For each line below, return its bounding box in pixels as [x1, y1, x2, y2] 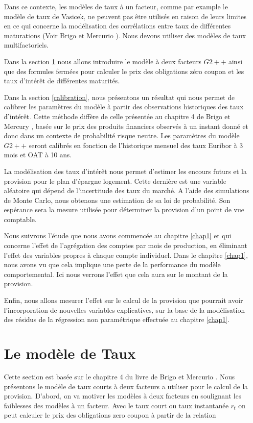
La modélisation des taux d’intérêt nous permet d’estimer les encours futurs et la [4, 166, 247, 176]
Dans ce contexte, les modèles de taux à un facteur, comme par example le [4, 1, 228, 11]
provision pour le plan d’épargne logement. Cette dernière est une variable [4, 175, 227, 186]
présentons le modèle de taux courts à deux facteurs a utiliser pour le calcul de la [4, 381, 248, 391]
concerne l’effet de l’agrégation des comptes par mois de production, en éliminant [4, 240, 247, 250]
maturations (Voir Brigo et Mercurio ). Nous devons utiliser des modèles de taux [4, 30, 246, 40]
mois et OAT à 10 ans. [4, 149, 72, 160]
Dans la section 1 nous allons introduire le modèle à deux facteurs [4, 56, 202, 66]
